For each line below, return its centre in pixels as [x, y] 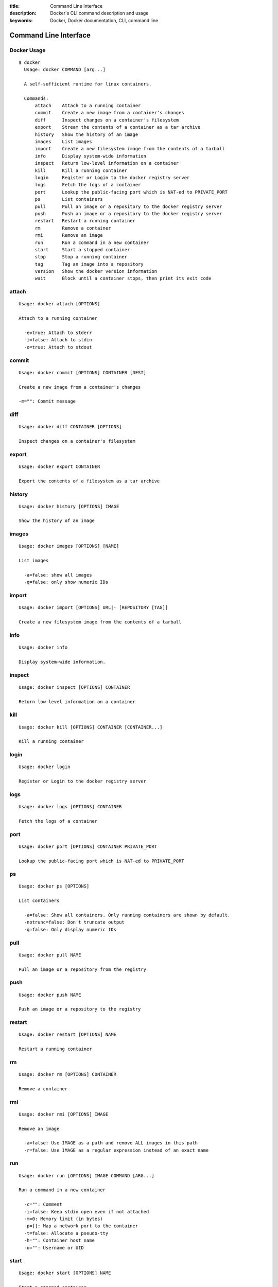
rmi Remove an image [69, 235]
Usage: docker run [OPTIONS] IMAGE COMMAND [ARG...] [86, 1176]
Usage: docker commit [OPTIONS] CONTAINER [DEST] [83, 372]
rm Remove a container [73, 228]
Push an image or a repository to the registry [80, 1009]
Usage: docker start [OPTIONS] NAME [65, 1273]
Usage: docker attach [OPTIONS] [59, 304]
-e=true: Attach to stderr [58, 333]
